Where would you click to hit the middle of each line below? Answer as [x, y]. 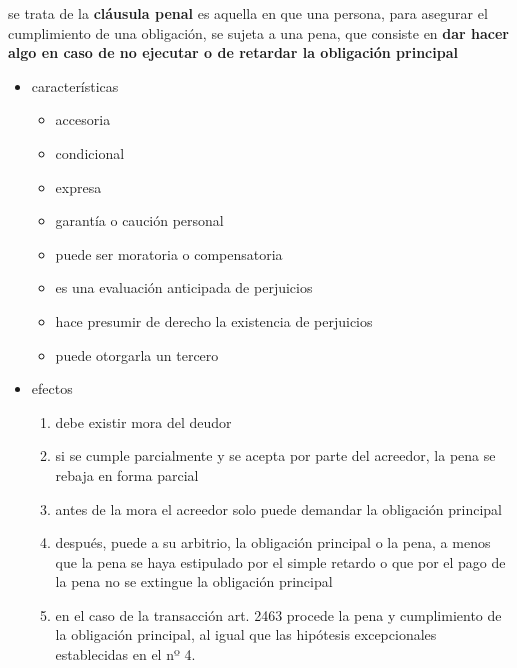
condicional [90, 152]
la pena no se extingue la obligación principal [194, 581]
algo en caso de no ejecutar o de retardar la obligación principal [233, 52]
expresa [78, 186]
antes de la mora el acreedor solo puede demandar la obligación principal [278, 508]
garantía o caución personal [139, 220]
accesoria [83, 119]
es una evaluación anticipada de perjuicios [184, 287]
